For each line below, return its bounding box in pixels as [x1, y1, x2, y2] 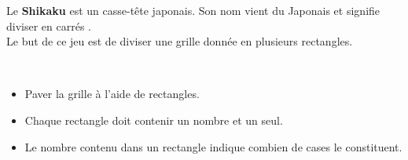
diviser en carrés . [6, 17, 91, 34]
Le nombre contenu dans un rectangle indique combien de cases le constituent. [24, 138, 402, 155]
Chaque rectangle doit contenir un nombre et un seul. [24, 111, 283, 128]
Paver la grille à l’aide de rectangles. [24, 85, 200, 102]
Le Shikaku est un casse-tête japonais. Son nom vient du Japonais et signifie [6, 2, 380, 18]
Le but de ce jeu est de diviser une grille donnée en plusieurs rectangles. [6, 33, 353, 49]
